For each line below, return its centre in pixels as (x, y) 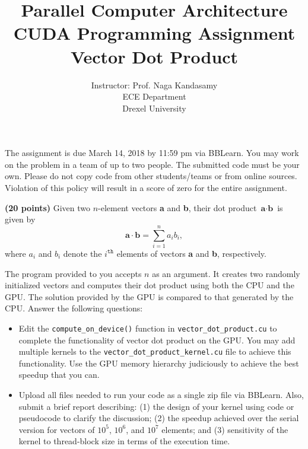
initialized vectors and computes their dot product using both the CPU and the (150, 285)
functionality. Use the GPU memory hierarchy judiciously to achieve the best (159, 363)
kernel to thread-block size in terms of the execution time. (124, 441)
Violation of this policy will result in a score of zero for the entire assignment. (146, 188)
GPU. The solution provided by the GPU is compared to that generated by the (149, 296)
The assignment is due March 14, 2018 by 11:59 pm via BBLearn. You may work (152, 153)
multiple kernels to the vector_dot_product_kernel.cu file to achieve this (155, 351)
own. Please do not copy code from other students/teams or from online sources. (151, 176)
